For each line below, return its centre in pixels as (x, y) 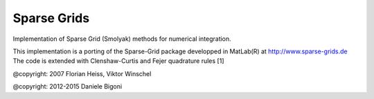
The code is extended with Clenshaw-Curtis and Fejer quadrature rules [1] (118, 61)
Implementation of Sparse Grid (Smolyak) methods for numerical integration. (122, 39)
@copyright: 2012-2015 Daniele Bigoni (68, 87)
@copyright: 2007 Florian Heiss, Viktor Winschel (82, 73)
